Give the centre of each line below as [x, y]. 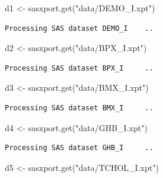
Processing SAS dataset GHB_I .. [79, 148]
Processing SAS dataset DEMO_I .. [79, 28]
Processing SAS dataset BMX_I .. [79, 108]
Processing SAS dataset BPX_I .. [79, 68]
